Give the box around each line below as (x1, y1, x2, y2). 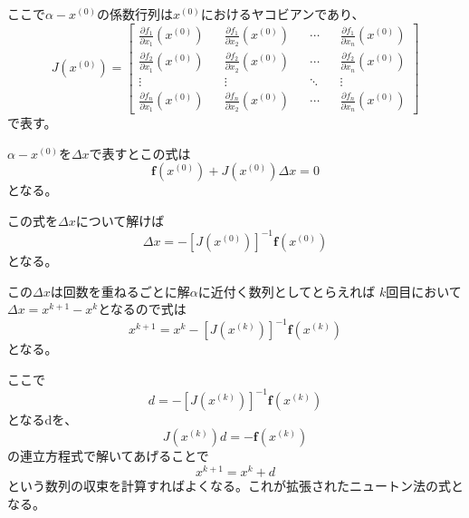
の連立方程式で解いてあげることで (7, 446, 209, 465)
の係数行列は (96, 5, 173, 23)
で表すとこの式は (89, 143, 191, 162)
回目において (386, 281, 462, 300)
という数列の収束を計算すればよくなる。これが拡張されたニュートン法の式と (7, 476, 464, 495)
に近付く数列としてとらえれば (197, 281, 376, 300)
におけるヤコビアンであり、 (200, 5, 365, 23)
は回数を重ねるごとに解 (50, 281, 190, 300)
